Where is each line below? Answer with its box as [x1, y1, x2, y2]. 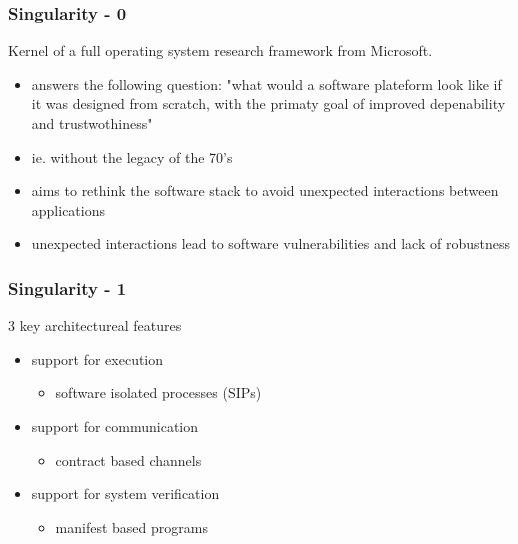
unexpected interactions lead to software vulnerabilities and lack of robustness [31, 233, 510, 254]
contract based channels [55, 449, 202, 470]
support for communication [31, 415, 199, 436]
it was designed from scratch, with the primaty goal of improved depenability [31, 93, 506, 114]
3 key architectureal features [8, 315, 182, 336]
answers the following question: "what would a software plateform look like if [31, 73, 502, 94]
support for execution [31, 348, 164, 369]
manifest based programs [55, 516, 208, 537]
